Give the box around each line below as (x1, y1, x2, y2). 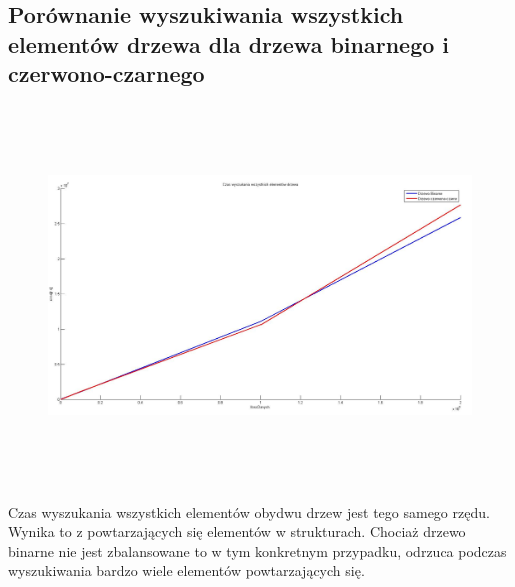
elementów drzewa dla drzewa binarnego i (8, 28, 450, 59)
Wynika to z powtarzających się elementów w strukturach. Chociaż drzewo (8, 521, 466, 542)
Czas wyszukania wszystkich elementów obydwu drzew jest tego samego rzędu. (8, 501, 490, 522)
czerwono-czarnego (8, 58, 205, 89)
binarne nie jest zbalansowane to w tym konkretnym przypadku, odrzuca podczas (8, 540, 507, 561)
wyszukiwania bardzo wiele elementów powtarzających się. (8, 560, 365, 581)
